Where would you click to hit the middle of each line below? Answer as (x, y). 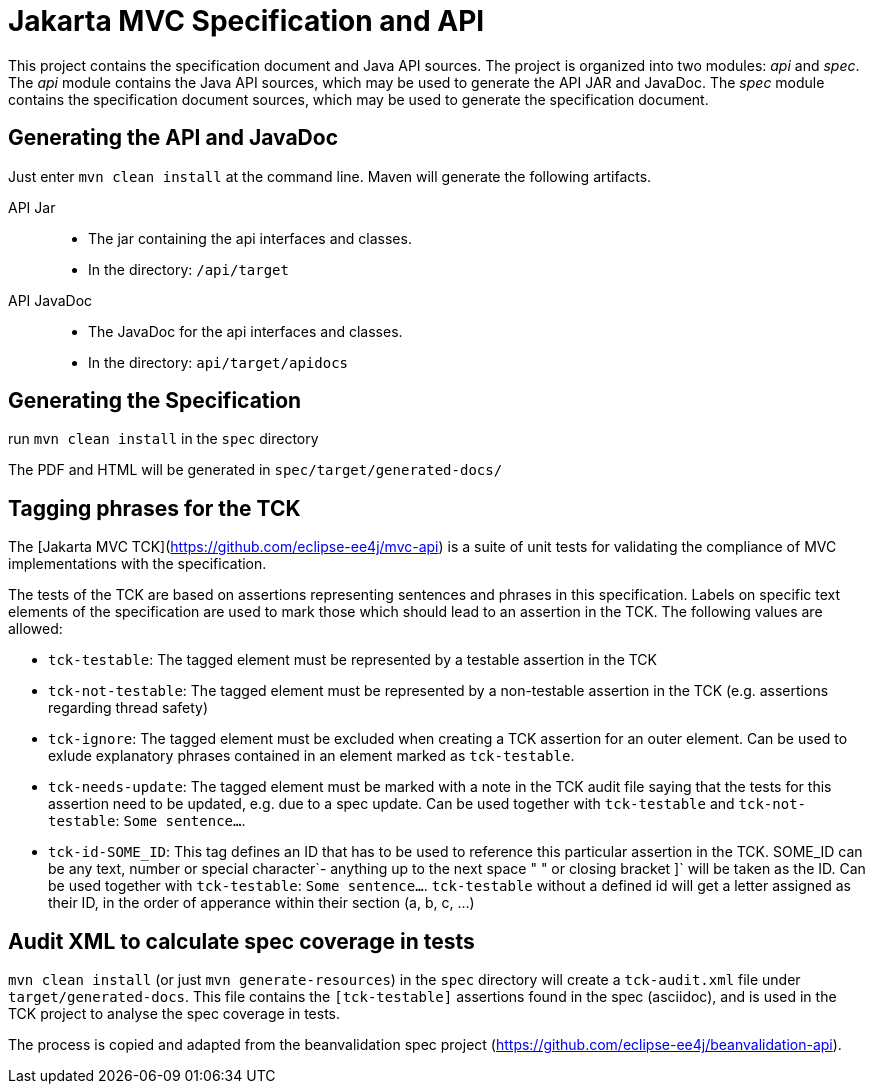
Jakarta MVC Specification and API (246, 21)
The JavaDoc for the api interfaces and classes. (245, 331)
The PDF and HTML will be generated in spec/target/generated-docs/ (255, 470)
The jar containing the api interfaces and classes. (250, 238)
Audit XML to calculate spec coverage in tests (241, 941)
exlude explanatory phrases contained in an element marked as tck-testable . (311, 756)
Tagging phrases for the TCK (154, 508)
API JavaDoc (50, 300)
